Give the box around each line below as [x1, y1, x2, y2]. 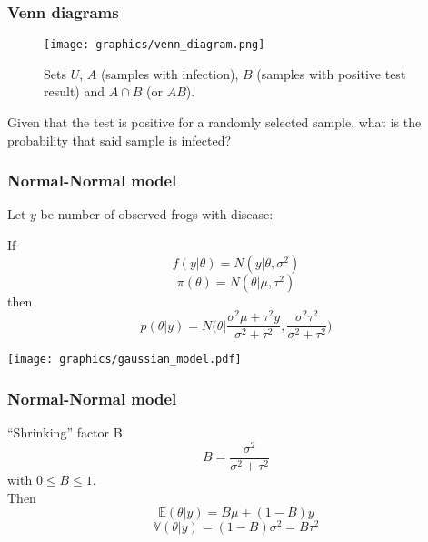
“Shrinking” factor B [7, 423, 123, 442]
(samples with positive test [256, 64, 406, 83]
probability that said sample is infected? [7, 130, 232, 149]
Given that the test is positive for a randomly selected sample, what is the [7, 113, 422, 132]
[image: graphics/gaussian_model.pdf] [7, 353, 242, 366]
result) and [44, 82, 105, 101]
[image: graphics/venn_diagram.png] [44, 38, 265, 52]
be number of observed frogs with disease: [40, 205, 274, 224]
